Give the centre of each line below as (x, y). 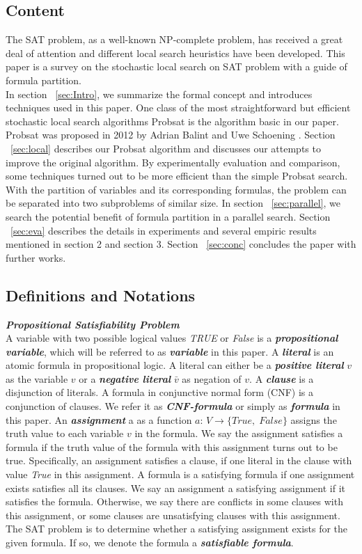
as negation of (212, 378)
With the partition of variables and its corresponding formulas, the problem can (176, 189)
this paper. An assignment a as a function (99, 419)
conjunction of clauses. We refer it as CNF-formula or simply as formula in (173, 406)
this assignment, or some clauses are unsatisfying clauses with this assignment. (173, 515)
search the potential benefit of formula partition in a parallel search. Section (168, 216)
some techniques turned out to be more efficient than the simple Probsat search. (177, 176)
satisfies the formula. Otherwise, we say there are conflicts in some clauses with (174, 501)
